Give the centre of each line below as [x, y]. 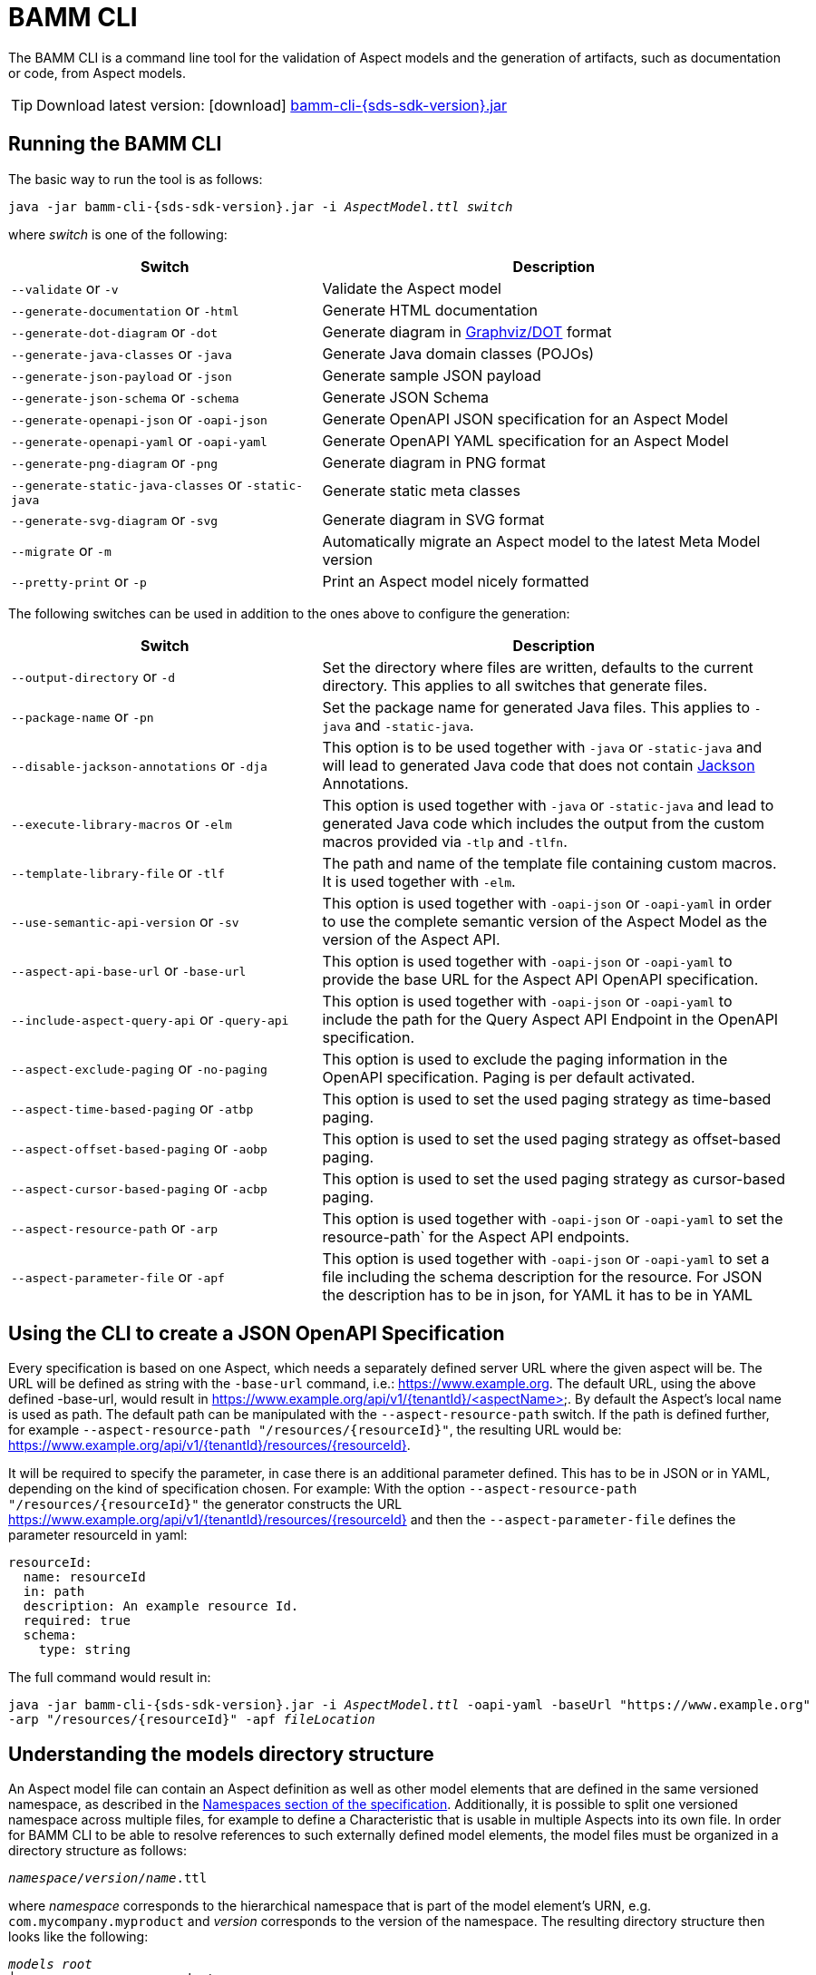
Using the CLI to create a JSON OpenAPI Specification [257, 1334]
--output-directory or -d [93, 676]
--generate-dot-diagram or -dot [115, 331]
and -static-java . [414, 725]
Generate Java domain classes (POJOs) [458, 353]
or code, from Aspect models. [97, 73]
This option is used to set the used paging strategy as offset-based [552, 1138]
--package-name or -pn [83, 716]
